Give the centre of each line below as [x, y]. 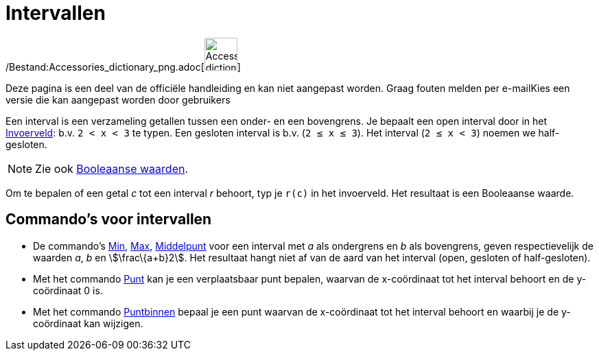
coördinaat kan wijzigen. [88, 323]
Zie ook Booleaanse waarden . [112, 168]
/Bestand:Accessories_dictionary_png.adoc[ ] [123, 67]
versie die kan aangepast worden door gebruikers [118, 99]
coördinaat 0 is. [68, 290]
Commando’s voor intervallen [109, 219]
